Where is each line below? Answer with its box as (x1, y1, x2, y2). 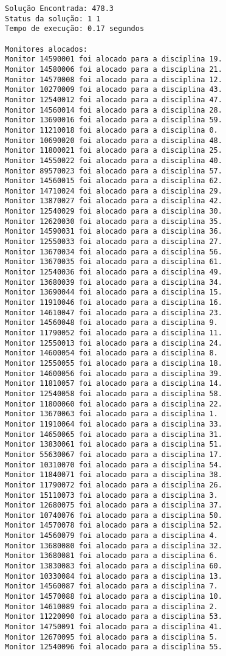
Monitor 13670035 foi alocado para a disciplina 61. (5, 257, 222, 267)
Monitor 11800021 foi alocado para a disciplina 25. (5, 146, 222, 155)
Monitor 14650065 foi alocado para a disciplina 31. (5, 430, 222, 439)
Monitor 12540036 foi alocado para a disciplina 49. (5, 268, 222, 277)
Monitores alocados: (5, 44, 88, 54)
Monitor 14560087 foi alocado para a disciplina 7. (5, 582, 218, 591)
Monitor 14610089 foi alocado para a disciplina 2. (5, 602, 218, 611)
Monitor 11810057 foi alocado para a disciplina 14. (5, 379, 222, 388)
